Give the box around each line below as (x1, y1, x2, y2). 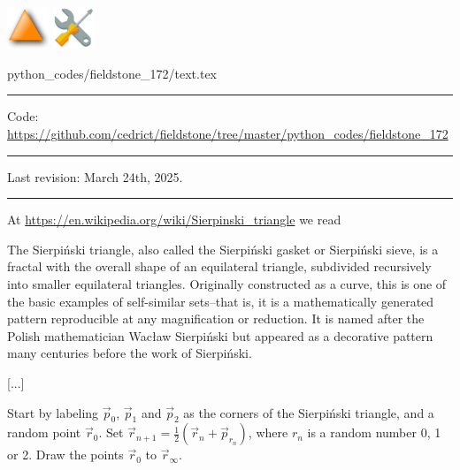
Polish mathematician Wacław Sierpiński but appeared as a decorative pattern (7, 326, 433, 345)
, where (248, 423, 288, 442)
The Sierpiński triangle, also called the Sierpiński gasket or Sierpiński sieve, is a (7, 239, 439, 258)
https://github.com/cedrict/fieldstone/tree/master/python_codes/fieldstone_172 (7, 125, 448, 143)
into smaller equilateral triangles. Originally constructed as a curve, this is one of (7, 274, 447, 292)
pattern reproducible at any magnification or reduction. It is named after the (7, 309, 425, 328)
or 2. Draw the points (7, 445, 124, 464)
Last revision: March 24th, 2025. (7, 167, 183, 186)
